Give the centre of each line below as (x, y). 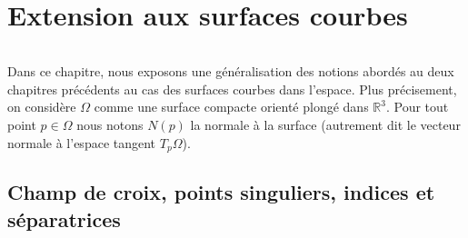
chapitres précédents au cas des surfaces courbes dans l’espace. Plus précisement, (232, 89)
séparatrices (64, 218)
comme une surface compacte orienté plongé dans (231, 107)
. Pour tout (417, 107)
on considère (42, 107)
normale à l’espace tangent (82, 142)
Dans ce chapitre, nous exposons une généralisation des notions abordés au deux (231, 71)
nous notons (110, 124)
